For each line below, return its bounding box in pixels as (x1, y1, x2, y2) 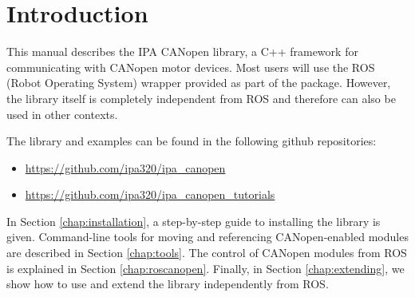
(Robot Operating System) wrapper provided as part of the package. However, (6, 74, 391, 91)
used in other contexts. (6, 105, 118, 122)
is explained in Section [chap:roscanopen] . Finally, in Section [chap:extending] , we (6, 259, 405, 276)
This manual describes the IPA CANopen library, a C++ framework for (6, 43, 358, 60)
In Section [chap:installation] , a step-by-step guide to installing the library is (6, 212, 381, 229)
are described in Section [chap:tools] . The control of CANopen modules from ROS (6, 244, 407, 261)
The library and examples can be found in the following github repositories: (6, 133, 377, 149)
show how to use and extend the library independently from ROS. (6, 275, 329, 292)
